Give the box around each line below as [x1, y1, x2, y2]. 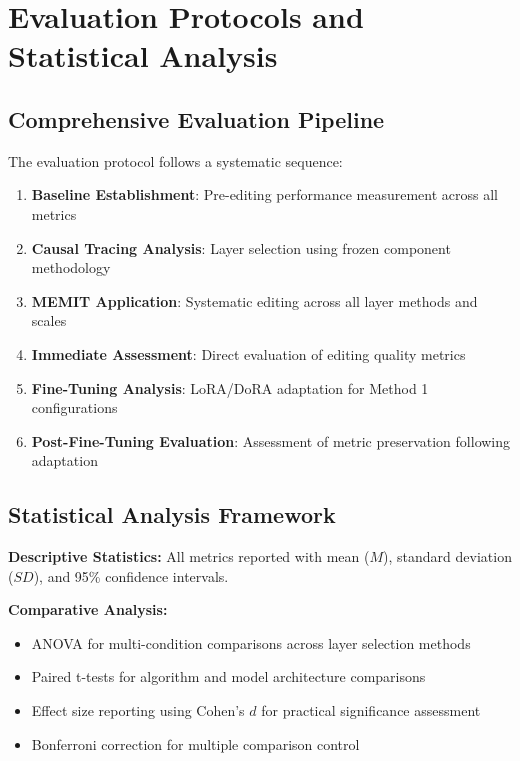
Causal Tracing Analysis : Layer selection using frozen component [31, 237, 451, 258]
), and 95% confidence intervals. [33, 565, 229, 586]
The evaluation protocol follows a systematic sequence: [8, 150, 343, 171]
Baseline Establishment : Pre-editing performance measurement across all [31, 184, 498, 205]
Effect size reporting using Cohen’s [31, 700, 245, 721]
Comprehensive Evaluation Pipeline [8, 103, 385, 134]
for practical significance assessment [261, 700, 481, 721]
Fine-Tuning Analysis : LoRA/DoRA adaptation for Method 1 [31, 377, 429, 398]
